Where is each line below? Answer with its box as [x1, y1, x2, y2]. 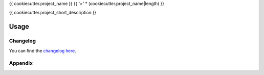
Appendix [9, 60, 33, 67]
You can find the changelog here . [9, 48, 76, 53]
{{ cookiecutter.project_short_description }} [9, 10, 96, 16]
